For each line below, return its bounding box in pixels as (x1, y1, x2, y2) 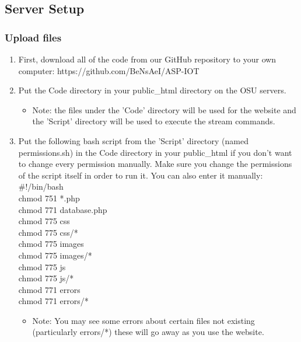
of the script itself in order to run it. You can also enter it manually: (18, 169, 263, 181)
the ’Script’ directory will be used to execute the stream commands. (32, 115, 275, 127)
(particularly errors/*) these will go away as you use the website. (32, 326, 264, 338)
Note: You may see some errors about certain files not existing (32, 314, 255, 326)
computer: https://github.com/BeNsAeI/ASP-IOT (18, 64, 199, 76)
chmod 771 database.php (18, 203, 107, 215)
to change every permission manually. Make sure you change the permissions (18, 158, 292, 170)
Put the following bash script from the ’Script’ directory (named (18, 134, 249, 146)
